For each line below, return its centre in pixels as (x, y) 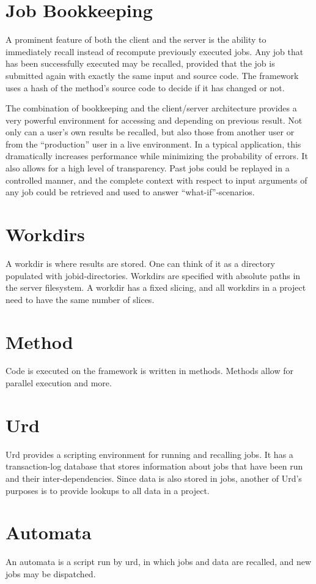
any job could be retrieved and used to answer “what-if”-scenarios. (130, 192)
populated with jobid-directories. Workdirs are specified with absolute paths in (153, 275)
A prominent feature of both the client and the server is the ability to (136, 39)
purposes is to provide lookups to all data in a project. (108, 490)
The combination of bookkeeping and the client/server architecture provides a (151, 108)
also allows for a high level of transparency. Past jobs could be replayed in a (148, 168)
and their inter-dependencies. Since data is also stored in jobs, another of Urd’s (154, 478)
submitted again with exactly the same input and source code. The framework (152, 75)
